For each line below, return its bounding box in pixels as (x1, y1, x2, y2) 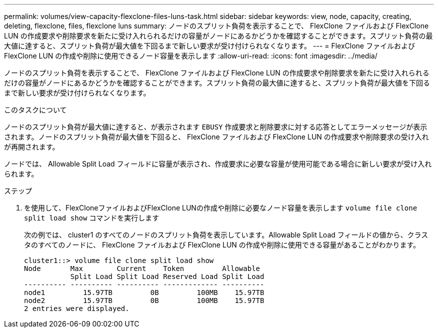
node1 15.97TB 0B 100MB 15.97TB (24, 288, 264, 296)
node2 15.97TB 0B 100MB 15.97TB (24, 296, 264, 304)
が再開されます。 (4, 142, 59, 151)
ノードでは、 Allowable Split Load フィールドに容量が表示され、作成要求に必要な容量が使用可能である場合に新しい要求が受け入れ (4, 159, 432, 168)
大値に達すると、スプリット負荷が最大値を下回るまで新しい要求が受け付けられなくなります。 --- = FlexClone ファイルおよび (4, 41, 415, 50)
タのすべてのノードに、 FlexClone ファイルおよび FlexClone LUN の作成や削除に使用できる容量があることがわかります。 (24, 240, 420, 249)
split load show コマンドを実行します (24, 213, 159, 222)
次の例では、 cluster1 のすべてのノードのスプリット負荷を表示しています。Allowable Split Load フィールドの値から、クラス (24, 230, 428, 239)
